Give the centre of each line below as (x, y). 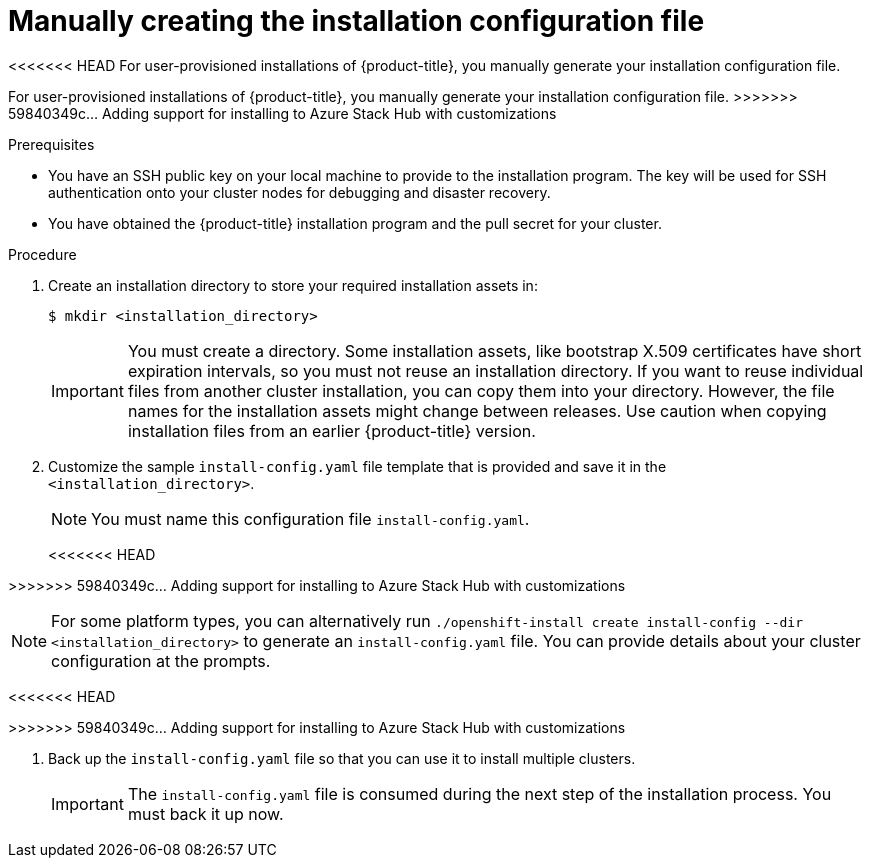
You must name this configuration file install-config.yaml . (310, 518)
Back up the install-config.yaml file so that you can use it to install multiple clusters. (342, 758)
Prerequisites (51, 144)
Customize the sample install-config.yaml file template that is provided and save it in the (357, 466)
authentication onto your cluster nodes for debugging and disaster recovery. (299, 192)
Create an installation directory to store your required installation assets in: (293, 285)
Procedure (42, 254)
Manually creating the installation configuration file (356, 21)
